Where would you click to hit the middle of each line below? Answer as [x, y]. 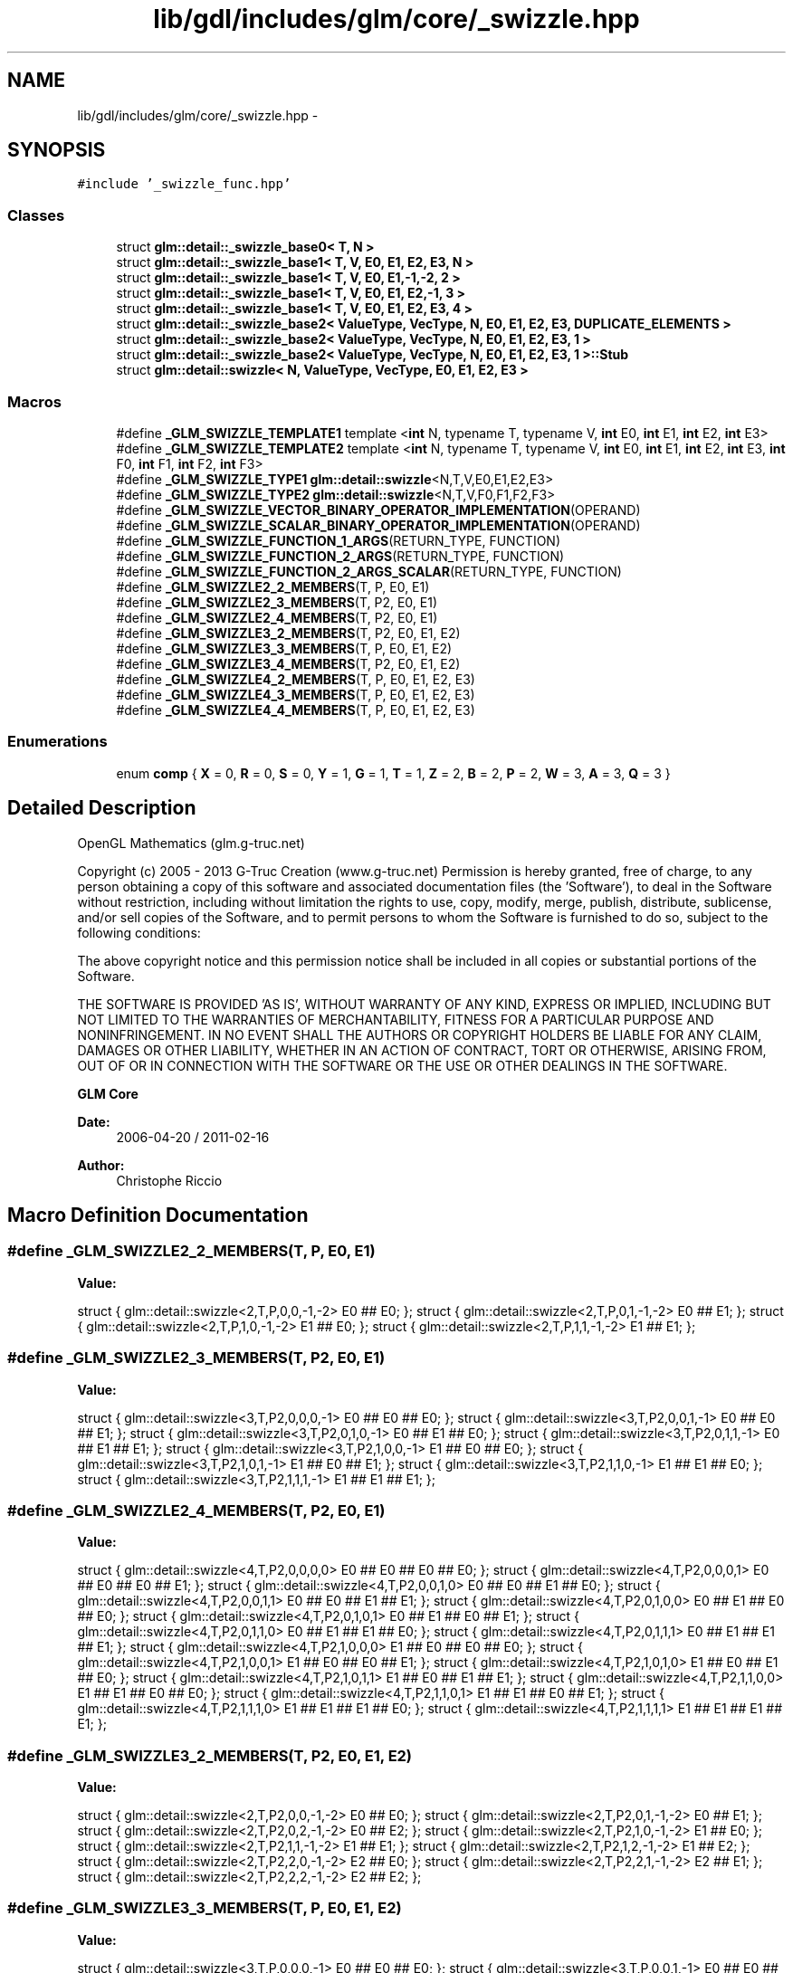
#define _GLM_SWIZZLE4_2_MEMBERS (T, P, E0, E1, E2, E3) [296, 679]
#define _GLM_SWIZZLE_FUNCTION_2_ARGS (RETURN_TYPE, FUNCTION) [340, 556]
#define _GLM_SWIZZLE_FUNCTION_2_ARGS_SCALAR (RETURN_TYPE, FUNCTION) [369, 571]
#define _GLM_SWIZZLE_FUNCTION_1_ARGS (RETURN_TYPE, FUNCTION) [339, 540]
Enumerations [57, 742]
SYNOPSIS [57, 150]
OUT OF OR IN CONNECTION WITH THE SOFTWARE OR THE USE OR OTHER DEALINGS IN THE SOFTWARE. [402, 1065]
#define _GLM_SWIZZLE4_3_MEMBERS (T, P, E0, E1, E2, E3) [296, 694]
